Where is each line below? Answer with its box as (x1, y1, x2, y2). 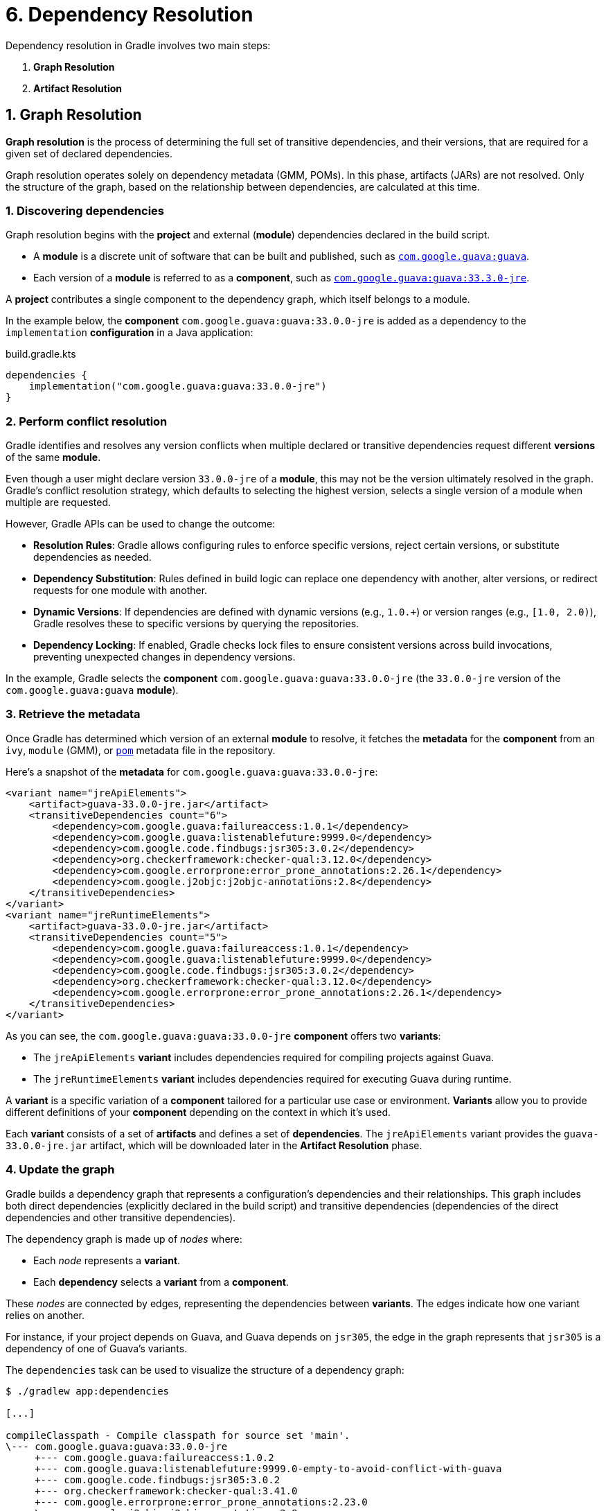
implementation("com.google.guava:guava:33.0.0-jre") (28, 381, 327, 392)
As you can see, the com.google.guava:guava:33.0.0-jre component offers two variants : (6, 1029, 441, 1042)
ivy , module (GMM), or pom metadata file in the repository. (6, 744, 276, 756)
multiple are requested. (6, 496, 111, 509)
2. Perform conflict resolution (6, 414, 168, 428)
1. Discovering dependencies (6, 203, 164, 218)
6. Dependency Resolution (6, 3, 253, 26)
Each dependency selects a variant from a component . (33, 1275, 289, 1288)
